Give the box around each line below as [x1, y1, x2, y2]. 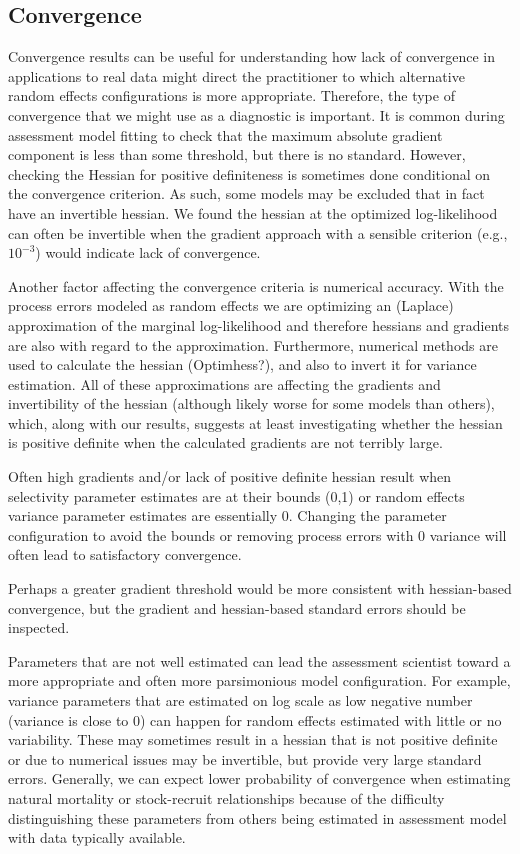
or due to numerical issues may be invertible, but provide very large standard [8, 748, 482, 769]
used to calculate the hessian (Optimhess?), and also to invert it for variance [8, 354, 477, 375]
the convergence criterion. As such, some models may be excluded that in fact [8, 183, 485, 204]
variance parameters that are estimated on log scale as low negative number [8, 690, 473, 711]
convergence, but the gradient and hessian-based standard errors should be [8, 597, 466, 618]
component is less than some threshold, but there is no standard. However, [8, 144, 466, 165]
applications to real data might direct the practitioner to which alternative [8, 65, 465, 86]
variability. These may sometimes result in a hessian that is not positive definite [8, 729, 498, 750]
